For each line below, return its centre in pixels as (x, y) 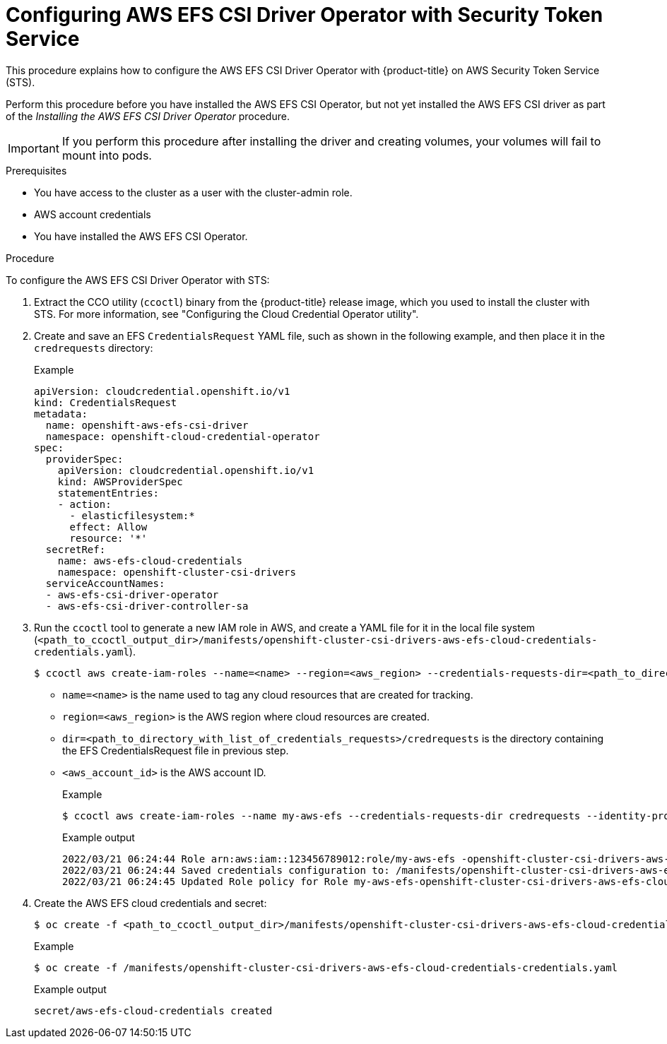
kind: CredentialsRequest (106, 402)
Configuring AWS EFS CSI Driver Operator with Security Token (305, 15)
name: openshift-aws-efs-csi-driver (147, 425)
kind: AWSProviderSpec (120, 481)
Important (34, 148)
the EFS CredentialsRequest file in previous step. (176, 750)
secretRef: (76, 549)
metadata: (61, 414)
